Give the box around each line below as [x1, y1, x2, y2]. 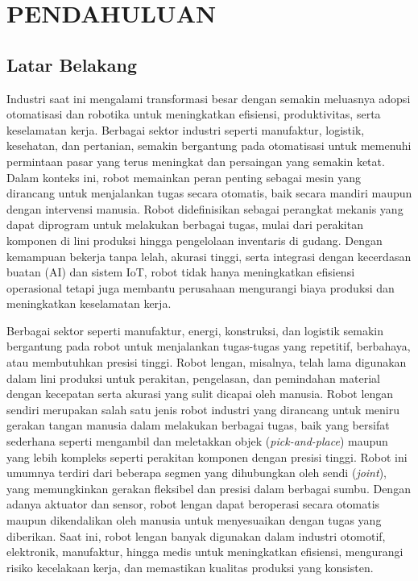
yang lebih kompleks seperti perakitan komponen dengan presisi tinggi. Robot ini [6, 448, 408, 465]
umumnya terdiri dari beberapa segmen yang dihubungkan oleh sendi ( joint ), [6, 464, 387, 481]
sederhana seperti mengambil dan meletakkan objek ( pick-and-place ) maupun [6, 433, 388, 450]
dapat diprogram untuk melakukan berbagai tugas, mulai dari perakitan [6, 216, 363, 233]
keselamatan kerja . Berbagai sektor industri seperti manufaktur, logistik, [6, 121, 365, 138]
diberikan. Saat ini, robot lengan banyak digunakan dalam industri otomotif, [6, 527, 386, 544]
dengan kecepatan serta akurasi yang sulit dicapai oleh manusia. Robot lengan [6, 385, 394, 402]
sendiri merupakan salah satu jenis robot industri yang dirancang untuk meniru [6, 400, 399, 417]
